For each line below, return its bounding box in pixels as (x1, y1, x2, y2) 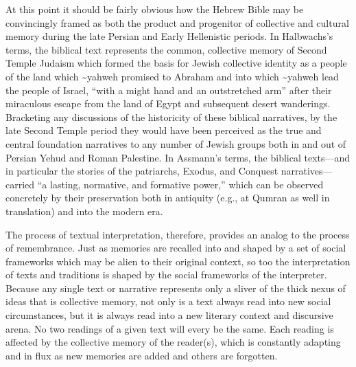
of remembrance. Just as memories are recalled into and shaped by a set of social (5, 241, 346, 255)
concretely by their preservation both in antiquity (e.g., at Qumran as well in (5, 190, 330, 205)
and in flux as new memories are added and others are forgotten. (5, 348, 278, 362)
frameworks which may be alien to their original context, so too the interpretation (5, 254, 351, 268)
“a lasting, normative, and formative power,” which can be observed (37, 177, 324, 191)
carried (5, 177, 35, 191)
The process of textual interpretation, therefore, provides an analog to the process (5, 227, 350, 241)
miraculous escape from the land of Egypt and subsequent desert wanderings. (5, 96, 331, 111)
